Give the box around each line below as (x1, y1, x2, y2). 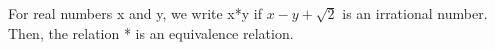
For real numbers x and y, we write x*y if (8, 3, 262, 23)
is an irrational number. (342, 3, 488, 23)
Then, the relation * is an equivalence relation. (8, 22, 294, 43)
